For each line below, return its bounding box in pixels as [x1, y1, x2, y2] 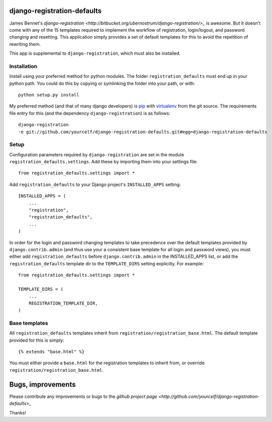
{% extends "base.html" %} [18, 349, 85, 355]
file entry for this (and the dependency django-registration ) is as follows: [9, 110, 170, 116]
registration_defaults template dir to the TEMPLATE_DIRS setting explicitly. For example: [9, 260, 204, 266]
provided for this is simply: [9, 337, 64, 343]
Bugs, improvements [9, 380, 76, 389]
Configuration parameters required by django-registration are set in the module [9, 151, 185, 158]
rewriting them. [9, 41, 41, 47]
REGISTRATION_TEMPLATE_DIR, [28, 300, 98, 306]
